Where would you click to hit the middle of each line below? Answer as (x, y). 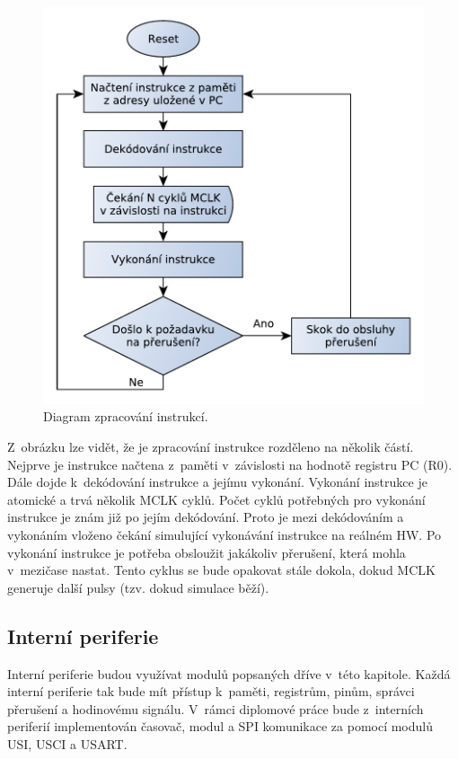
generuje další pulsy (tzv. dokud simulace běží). (138, 587)
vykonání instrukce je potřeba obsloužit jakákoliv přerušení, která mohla (207, 552)
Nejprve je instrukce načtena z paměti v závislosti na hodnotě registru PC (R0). (230, 464)
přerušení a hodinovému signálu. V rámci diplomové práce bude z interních (216, 708)
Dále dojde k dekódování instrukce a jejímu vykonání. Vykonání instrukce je (217, 482)
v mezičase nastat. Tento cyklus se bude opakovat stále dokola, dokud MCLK (221, 570)
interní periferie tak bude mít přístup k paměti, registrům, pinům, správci (211, 691)
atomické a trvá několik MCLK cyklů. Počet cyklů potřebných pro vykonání (216, 499)
